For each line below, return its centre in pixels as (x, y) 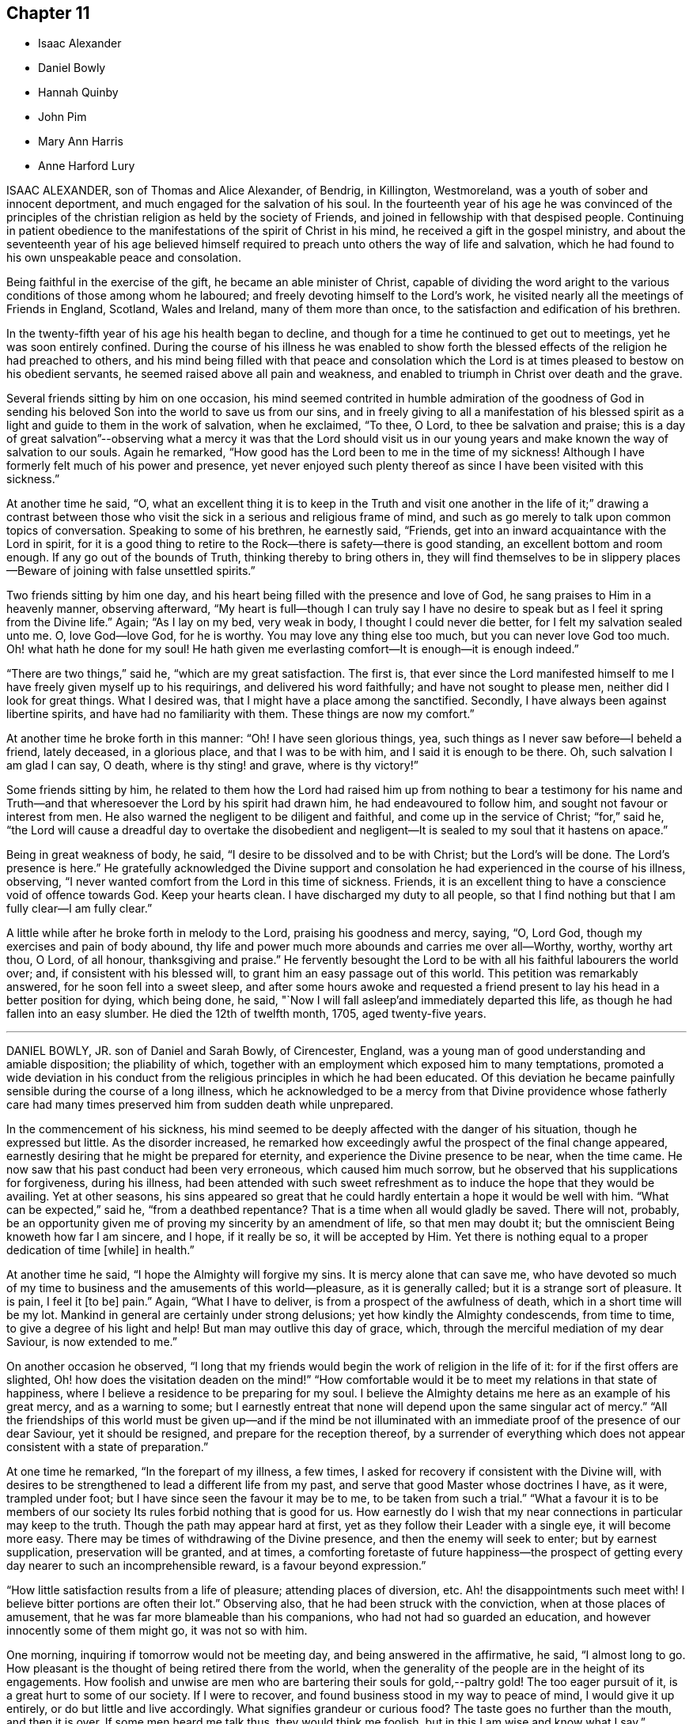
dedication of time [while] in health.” (100, 1250)
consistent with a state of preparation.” (108, 1447)
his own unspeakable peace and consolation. (124, 258)
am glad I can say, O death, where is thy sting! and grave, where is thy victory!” (212, 766)
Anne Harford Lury (87, 166)
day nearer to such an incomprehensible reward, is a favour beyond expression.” (216, 1566)
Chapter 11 (48, 13)
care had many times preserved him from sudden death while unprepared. (200, 1105)
